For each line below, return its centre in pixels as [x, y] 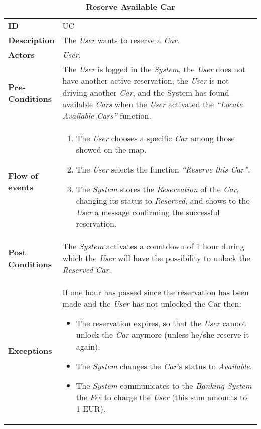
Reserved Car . [87, 269]
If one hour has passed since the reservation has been [156, 292]
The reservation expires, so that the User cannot [161, 323]
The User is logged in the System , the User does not [154, 69]
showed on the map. [111, 150]
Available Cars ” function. [107, 115]
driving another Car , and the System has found [146, 92]
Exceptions [30, 350]
